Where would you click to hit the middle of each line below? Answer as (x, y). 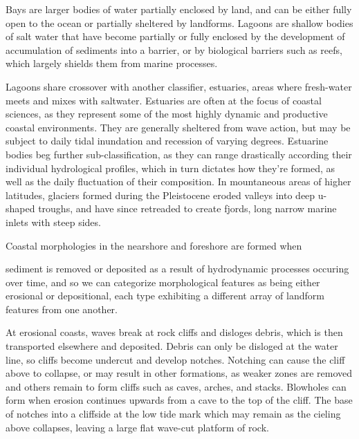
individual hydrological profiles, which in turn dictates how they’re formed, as (171, 168)
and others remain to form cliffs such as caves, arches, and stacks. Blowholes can (176, 386)
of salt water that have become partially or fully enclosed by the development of (175, 36)
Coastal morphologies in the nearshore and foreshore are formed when (154, 245)
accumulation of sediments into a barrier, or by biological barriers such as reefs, (174, 49)
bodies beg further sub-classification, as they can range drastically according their (179, 154)
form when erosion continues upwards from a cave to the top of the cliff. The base (179, 400)
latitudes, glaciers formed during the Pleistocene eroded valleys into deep (160, 195)
